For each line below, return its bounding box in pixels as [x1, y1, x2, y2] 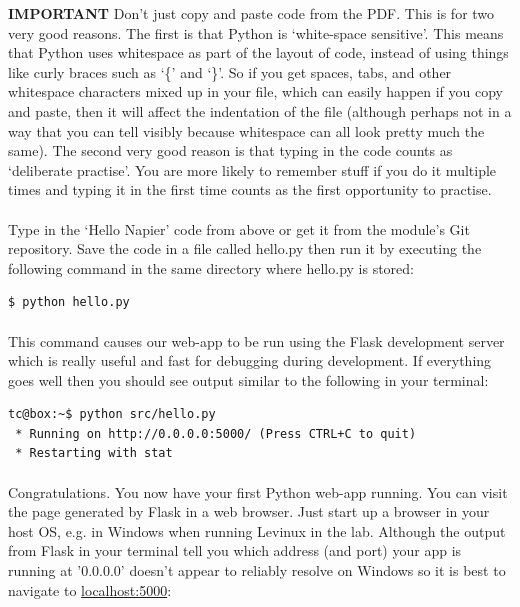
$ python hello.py [8, 295, 130, 310]
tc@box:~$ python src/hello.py [8, 407, 216, 422]
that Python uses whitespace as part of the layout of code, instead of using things [8, 42, 509, 63]
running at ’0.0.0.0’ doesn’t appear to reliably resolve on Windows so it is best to [8, 560, 506, 581]
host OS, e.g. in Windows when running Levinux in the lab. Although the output [8, 520, 506, 541]
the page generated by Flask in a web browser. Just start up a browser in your [8, 501, 490, 522]
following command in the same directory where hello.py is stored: [8, 257, 414, 278]
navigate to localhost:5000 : [8, 579, 172, 600]
